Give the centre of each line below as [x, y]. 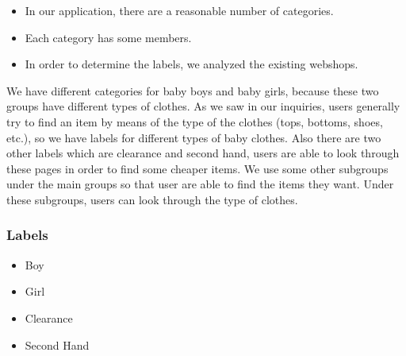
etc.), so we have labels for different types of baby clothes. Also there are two [194, 137]
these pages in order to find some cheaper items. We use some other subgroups [197, 168]
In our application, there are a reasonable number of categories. [179, 10]
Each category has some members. [108, 37]
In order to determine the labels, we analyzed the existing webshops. [192, 64]
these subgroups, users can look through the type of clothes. [152, 199]
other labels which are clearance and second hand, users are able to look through [203, 153]
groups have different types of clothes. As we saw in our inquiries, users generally [203, 106]
